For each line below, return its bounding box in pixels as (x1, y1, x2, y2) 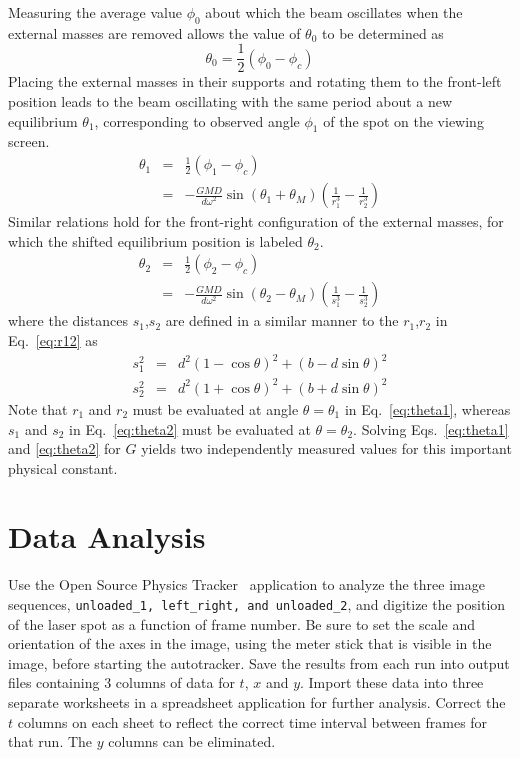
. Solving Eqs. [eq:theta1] (353, 418, 509, 439)
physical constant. (8, 457, 118, 478)
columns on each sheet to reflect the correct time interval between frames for (17, 711, 488, 732)
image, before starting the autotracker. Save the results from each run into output (8, 652, 510, 673)
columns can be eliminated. (108, 731, 276, 752)
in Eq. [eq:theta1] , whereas (344, 398, 511, 419)
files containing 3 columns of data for (8, 672, 235, 693)
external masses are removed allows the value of (8, 22, 301, 43)
